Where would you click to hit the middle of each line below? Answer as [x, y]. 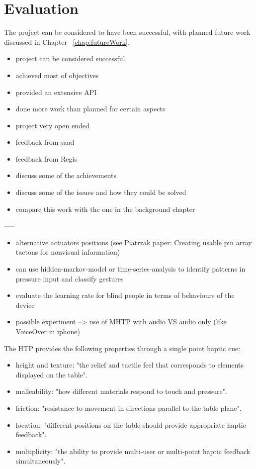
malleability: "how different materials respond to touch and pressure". [121, 391]
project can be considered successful [70, 58]
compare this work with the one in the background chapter [105, 209]
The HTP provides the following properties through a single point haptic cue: [122, 348]
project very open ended [52, 125]
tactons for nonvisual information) [68, 252]
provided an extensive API [56, 92]
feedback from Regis [46, 158]
